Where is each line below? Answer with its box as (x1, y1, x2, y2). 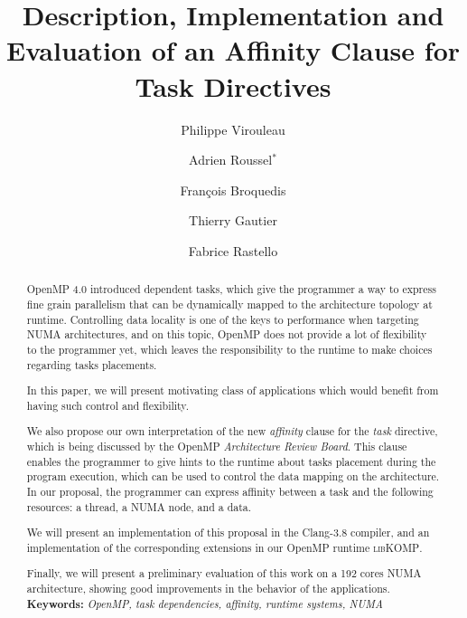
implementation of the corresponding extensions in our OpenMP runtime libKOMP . (26, 539, 423, 555)
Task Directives (135, 67, 332, 104)
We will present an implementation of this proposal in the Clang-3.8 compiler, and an (26, 525, 430, 540)
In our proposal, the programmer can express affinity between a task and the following (26, 483, 434, 499)
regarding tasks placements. (26, 357, 157, 372)
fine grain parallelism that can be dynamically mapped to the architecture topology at (26, 296, 433, 311)
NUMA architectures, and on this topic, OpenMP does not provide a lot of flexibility (26, 327, 427, 342)
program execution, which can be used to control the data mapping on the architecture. (26, 469, 440, 484)
